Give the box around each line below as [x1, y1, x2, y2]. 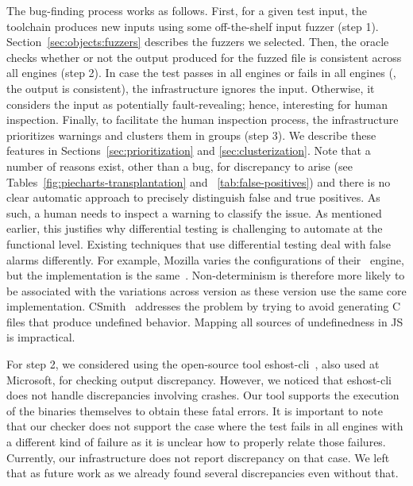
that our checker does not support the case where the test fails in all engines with [6, 418, 403, 434]
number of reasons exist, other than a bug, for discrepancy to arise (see [6, 157, 353, 174]
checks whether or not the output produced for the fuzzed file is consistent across [6, 48, 402, 65]
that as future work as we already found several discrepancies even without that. [6, 465, 399, 481]
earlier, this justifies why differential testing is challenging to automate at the [6, 220, 383, 237]
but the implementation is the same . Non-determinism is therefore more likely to [6, 267, 405, 283]
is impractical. [6, 329, 75, 345]
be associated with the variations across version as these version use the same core [6, 282, 407, 299]
